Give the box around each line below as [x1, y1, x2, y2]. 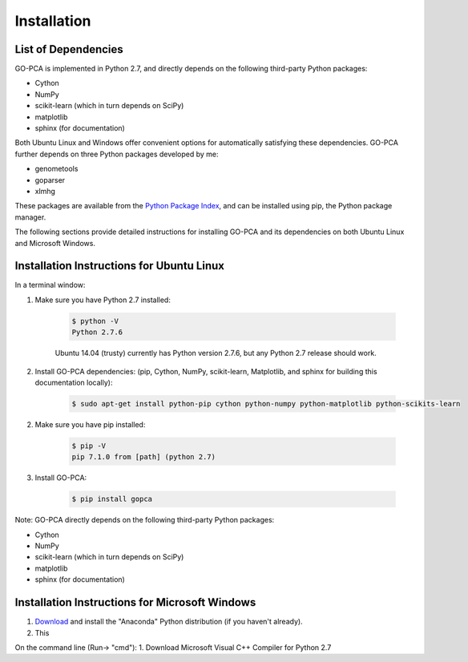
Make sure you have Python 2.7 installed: [34, 295, 171, 305]
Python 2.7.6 [71, 328, 123, 337]
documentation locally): [34, 377, 113, 387]
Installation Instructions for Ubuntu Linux [14, 259, 224, 272]
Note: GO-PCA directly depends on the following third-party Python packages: [14, 515, 275, 525]
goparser [34, 175, 66, 184]
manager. [14, 212, 46, 222]
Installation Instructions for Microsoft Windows [14, 595, 256, 609]
